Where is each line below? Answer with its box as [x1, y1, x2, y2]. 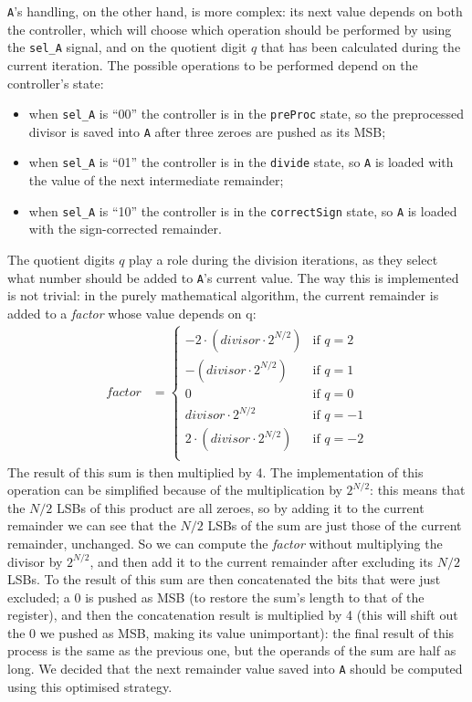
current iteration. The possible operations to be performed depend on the [7, 55, 418, 74]
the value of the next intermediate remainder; [28, 171, 284, 190]
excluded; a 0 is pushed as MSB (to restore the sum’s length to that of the [7, 587, 425, 606]
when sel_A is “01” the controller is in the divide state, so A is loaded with [28, 152, 454, 172]
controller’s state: [7, 73, 104, 92]
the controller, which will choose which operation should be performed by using [7, 19, 452, 38]
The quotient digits [7, 249, 115, 268]
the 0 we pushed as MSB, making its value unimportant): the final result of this [7, 623, 455, 642]
